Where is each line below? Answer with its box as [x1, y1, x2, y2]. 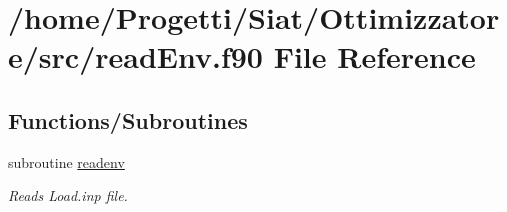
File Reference [273, 36, 476, 77]
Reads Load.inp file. [8, 185, 128, 206]
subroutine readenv [8, 151, 125, 172]
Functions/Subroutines [8, 104, 248, 135]
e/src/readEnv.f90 [8, 36, 263, 77]
